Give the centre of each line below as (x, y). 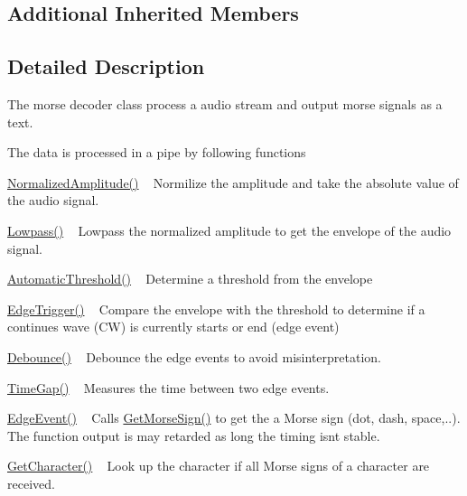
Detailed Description (106, 66)
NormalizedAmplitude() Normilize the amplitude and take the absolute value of (233, 182)
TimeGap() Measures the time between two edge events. (168, 387)
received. (31, 483)
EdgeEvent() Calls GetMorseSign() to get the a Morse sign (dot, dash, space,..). (234, 418)
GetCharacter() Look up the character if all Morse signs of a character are (219, 466)
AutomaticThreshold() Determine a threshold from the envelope (190, 279)
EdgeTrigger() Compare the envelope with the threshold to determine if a (216, 309)
